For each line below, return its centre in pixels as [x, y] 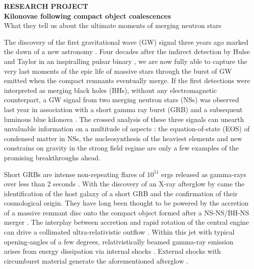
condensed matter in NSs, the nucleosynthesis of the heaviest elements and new [123, 138]
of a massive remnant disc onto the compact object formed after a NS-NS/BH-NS [127, 212]
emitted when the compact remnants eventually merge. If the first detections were [127, 80]
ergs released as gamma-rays [204, 174]
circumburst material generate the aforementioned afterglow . [96, 260]
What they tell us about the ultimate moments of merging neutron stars [113, 25]
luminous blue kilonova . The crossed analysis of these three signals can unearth [124, 119]
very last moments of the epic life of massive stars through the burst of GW [118, 71]
